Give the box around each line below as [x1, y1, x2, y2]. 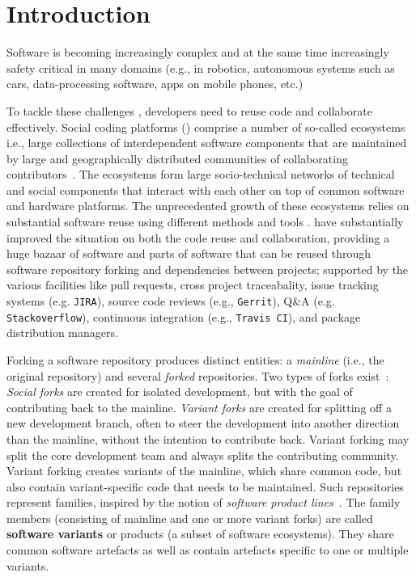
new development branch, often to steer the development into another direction [6, 415, 400, 432]
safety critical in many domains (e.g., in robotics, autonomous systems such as [6, 59, 395, 76]
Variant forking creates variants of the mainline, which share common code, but [6, 462, 402, 479]
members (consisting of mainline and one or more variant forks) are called [6, 509, 373, 526]
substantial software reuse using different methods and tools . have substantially [6, 213, 404, 230]
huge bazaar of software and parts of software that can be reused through [6, 245, 371, 262]
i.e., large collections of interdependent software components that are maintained [6, 134, 407, 151]
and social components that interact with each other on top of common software [6, 181, 405, 198]
